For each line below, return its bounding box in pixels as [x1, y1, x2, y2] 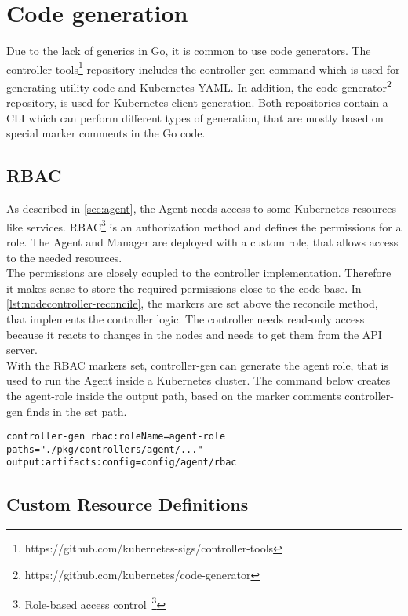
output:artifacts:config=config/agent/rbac [6, 457, 237, 468]
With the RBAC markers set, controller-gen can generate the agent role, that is [6, 356, 388, 373]
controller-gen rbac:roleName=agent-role [6, 431, 226, 443]
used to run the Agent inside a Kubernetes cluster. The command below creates [6, 372, 391, 388]
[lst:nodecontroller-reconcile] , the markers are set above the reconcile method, [6, 295, 378, 312]
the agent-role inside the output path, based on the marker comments [6, 387, 341, 403]
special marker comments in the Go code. [6, 125, 206, 141]
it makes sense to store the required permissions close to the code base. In [6, 279, 362, 296]
